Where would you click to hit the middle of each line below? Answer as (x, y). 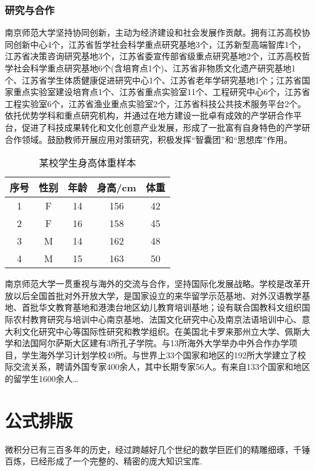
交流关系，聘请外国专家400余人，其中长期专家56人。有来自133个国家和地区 (161, 367)
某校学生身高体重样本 (88, 163)
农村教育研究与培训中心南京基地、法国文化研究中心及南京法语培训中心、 (157, 319)
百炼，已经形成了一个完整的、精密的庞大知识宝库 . (104, 461)
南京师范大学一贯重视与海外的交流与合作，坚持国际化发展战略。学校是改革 (153, 284)
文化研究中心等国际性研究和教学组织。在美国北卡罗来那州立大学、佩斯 (161, 331)
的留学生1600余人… (42, 378)
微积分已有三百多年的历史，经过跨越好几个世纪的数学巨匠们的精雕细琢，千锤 (157, 449)
